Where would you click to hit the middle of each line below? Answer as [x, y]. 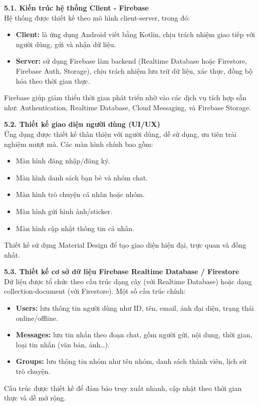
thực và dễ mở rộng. [35, 398]
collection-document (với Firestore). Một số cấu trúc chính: [95, 291]
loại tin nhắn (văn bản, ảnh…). [63, 344]
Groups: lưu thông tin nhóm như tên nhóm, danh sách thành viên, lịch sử [131, 361]
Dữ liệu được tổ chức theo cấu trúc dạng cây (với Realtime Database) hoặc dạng [128, 281]
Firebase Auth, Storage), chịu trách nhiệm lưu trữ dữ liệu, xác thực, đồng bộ [134, 70]
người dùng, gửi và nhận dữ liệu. [66, 44]
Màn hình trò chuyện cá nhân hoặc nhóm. [80, 194]
